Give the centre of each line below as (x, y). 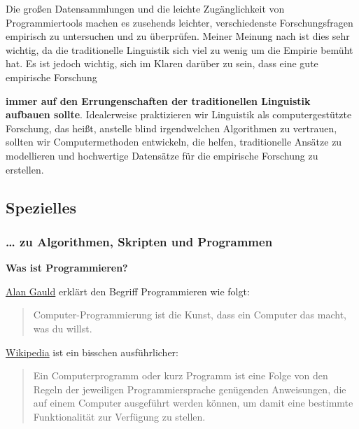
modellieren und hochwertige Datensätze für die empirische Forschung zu (162, 155)
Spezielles (41, 207)
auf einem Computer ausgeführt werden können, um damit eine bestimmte (193, 403)
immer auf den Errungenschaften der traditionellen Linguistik (158, 100)
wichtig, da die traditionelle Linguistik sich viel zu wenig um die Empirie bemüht (179, 49)
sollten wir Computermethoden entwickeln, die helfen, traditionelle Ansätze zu (174, 142)
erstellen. (25, 169)
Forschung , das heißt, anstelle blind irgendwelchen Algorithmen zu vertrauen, (171, 128)
